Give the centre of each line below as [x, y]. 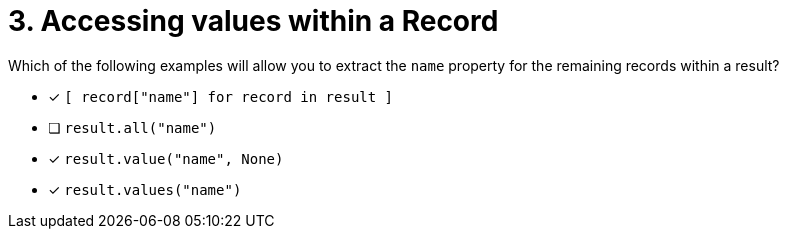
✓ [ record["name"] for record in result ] [221, 96]
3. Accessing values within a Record [253, 21]
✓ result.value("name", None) [166, 158]
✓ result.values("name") [145, 189]
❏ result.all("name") [132, 127]
